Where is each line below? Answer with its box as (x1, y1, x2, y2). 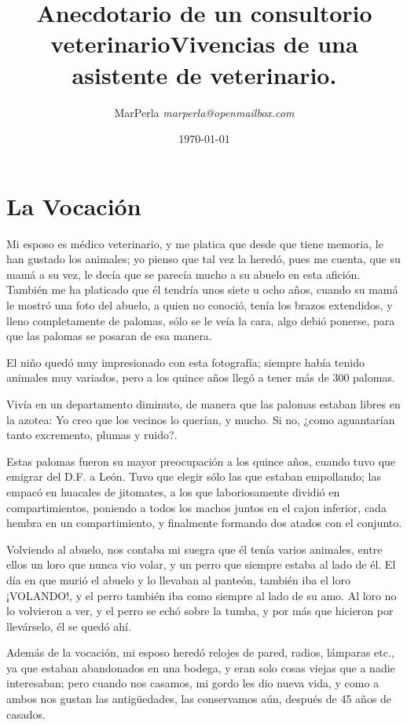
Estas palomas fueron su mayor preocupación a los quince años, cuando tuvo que (6, 452, 396, 469)
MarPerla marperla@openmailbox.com (114, 104, 295, 120)
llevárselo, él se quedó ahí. (6, 617, 131, 634)
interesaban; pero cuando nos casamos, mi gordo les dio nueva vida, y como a (6, 675, 379, 691)
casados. (6, 705, 46, 722)
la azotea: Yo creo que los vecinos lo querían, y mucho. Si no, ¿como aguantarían (6, 411, 395, 427)
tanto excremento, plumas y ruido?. (6, 427, 178, 443)
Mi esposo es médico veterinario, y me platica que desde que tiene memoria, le (6, 235, 383, 251)
